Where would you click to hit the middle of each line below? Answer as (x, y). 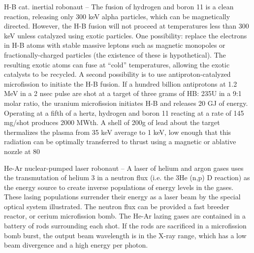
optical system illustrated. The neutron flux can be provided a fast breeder (117, 206)
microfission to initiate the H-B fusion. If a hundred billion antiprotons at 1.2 (121, 83)
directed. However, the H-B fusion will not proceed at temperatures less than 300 (127, 26)
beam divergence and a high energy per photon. (76, 245)
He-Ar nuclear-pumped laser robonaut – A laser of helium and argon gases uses (124, 168)
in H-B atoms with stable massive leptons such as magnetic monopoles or (115, 45)
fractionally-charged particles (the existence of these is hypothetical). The (115, 54)
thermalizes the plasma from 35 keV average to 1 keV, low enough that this (118, 132)
